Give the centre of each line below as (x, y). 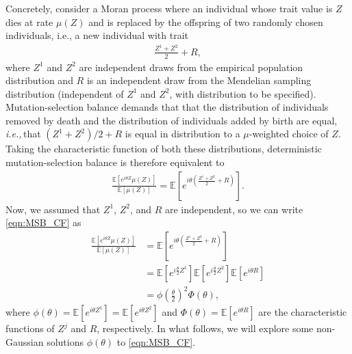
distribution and (39, 80)
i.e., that (23, 134)
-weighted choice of (289, 134)
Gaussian (25, 342)
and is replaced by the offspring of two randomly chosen (206, 22)
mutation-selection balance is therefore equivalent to (115, 162)
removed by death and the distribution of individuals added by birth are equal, (172, 120)
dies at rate (29, 22)
